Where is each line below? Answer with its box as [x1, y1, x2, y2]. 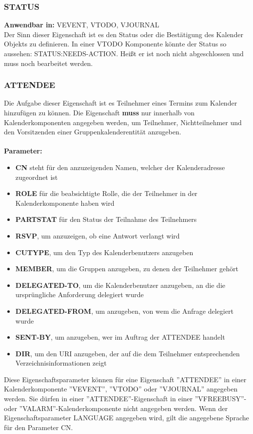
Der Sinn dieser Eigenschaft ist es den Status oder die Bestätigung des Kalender [4, 29, 243, 39]
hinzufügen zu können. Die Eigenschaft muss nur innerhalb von [4, 108, 195, 117]
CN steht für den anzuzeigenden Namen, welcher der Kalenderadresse [15, 162, 225, 172]
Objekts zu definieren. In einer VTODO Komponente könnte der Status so [4, 39, 227, 49]
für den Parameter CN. [4, 422, 73, 432]
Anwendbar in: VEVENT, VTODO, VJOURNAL [4, 20, 159, 30]
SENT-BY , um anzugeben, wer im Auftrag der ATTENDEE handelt [15, 332, 225, 342]
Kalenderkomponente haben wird [15, 197, 115, 208]
